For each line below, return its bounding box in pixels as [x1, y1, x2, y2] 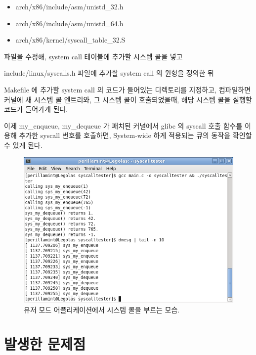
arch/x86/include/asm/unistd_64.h [15, 18, 124, 28]
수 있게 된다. [4, 139, 43, 150]
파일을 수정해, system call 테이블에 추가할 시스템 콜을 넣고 [4, 51, 183, 61]
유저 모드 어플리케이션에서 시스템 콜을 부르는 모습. [24, 304, 180, 314]
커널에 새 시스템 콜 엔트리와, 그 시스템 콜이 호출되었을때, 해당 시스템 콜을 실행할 [4, 94, 252, 104]
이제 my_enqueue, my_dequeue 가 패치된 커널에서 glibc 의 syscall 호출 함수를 [4, 120, 243, 131]
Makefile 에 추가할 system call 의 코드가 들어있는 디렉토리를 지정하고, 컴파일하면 [4, 84, 251, 94]
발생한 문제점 [4, 333, 86, 354]
